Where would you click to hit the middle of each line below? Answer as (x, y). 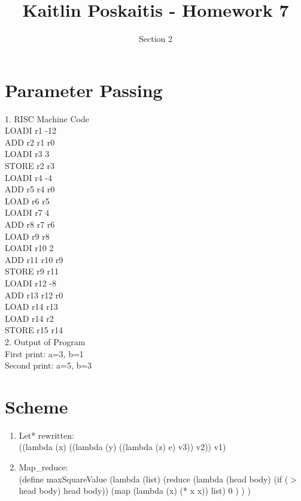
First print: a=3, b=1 (44, 353)
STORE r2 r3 (30, 166)
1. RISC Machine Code (47, 118)
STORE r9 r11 (32, 271)
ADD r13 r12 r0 (34, 295)
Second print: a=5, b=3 (48, 365)
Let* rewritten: (46, 435)
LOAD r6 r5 (27, 200)
